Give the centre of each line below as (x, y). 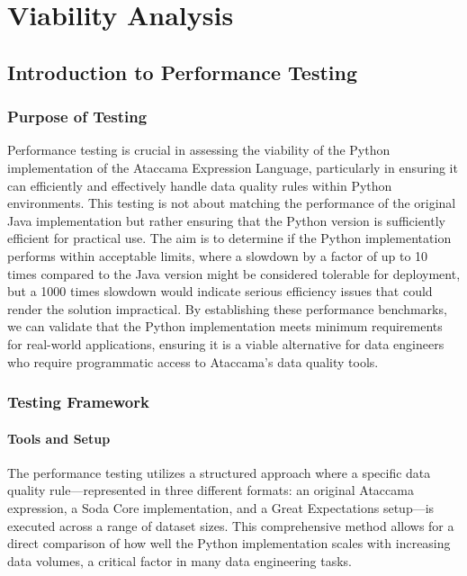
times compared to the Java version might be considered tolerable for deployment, (234, 273)
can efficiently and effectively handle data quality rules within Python (200, 185)
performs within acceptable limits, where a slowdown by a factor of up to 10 (218, 255)
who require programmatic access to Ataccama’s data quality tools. (193, 361)
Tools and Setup (59, 438)
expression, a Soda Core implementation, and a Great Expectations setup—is (221, 507)
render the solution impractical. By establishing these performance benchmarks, (227, 308)
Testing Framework (78, 402)
